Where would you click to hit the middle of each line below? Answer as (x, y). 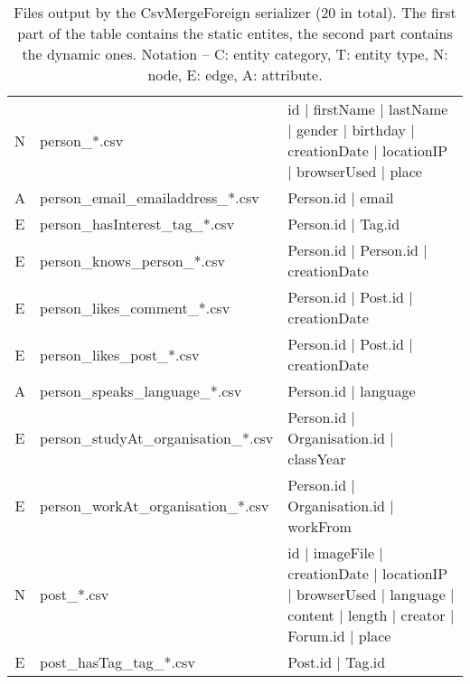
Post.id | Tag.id (337, 662)
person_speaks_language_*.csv (141, 391)
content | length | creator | (371, 615)
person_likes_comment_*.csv (135, 307)
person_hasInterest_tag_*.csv (137, 224)
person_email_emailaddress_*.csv (150, 197)
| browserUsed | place (355, 171)
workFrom (320, 526)
